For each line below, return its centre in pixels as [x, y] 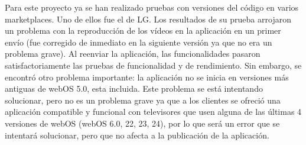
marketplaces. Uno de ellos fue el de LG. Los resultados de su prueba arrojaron [148, 19]
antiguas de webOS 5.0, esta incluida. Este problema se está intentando [134, 88]
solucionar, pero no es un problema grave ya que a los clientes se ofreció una [143, 100]
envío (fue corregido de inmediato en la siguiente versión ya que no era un [139, 42]
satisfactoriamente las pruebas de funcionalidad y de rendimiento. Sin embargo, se [153, 65]
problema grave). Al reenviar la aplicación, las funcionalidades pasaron [133, 54]
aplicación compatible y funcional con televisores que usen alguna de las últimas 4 [153, 112]
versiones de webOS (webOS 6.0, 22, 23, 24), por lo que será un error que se [142, 123]
